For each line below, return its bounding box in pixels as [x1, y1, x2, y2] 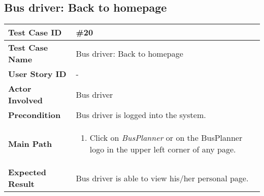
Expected [8, 166, 46, 178]
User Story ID [8, 68, 67, 80]
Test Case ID [8, 26, 62, 38]
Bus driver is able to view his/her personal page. [76, 172, 249, 184]
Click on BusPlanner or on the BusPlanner [89, 132, 243, 144]
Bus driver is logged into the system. [76, 109, 206, 121]
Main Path [8, 137, 52, 149]
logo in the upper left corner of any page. [89, 143, 236, 155]
